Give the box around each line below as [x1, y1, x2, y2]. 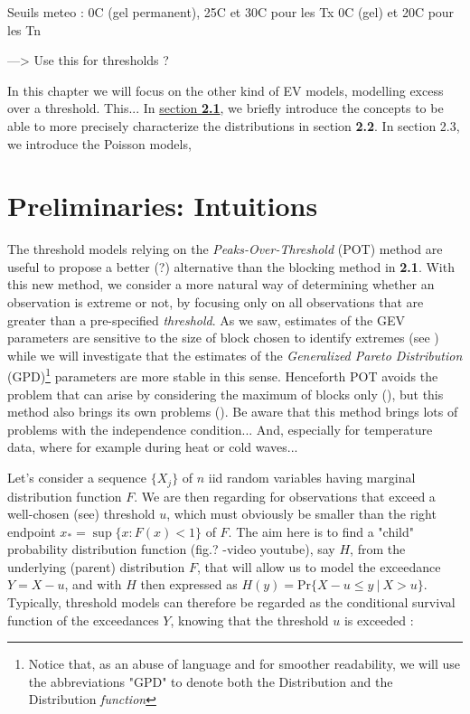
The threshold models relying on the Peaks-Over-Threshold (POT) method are [7, 240, 443, 258]
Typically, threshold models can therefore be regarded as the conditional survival [7, 593, 456, 612]
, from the [350, 540, 406, 559]
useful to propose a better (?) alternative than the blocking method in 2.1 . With [7, 257, 455, 276]
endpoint [7, 521, 56, 540]
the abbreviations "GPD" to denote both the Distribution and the [28, 672, 393, 691]
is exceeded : [343, 610, 414, 629]
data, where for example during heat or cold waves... [7, 437, 298, 456]
